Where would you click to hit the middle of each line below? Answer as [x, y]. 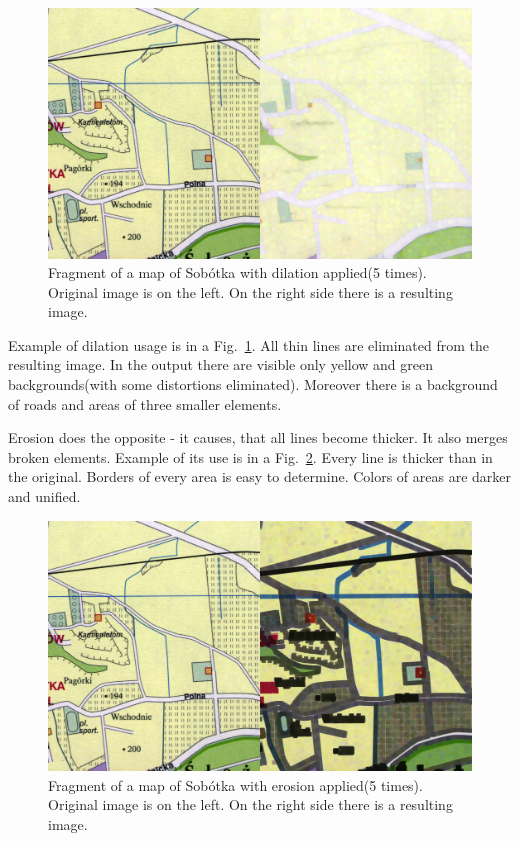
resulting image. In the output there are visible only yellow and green [220, 364]
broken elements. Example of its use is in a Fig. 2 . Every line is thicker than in [250, 456]
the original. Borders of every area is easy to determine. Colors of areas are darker [260, 476]
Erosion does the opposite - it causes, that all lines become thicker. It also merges [258, 437]
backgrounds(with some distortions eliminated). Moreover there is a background [253, 384]
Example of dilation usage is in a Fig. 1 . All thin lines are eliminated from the [249, 344]
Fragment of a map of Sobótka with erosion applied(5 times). [235, 784]
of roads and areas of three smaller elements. [145, 403]
